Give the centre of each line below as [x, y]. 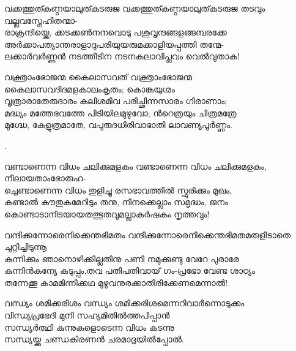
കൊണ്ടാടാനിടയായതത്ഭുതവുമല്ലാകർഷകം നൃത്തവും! [107, 213]
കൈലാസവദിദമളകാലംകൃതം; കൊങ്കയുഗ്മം [90, 89]
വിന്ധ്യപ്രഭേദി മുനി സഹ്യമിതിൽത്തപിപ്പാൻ [87, 315]
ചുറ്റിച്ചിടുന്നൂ [25, 247]
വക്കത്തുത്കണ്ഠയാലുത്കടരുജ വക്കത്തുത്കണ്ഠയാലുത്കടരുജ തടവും [135, 8]
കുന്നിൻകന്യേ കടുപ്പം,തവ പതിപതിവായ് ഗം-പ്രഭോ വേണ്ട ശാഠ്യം [130, 270]
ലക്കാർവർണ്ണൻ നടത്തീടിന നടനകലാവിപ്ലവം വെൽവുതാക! [122, 56]
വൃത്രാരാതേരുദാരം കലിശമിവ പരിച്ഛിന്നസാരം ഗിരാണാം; [116, 101]
